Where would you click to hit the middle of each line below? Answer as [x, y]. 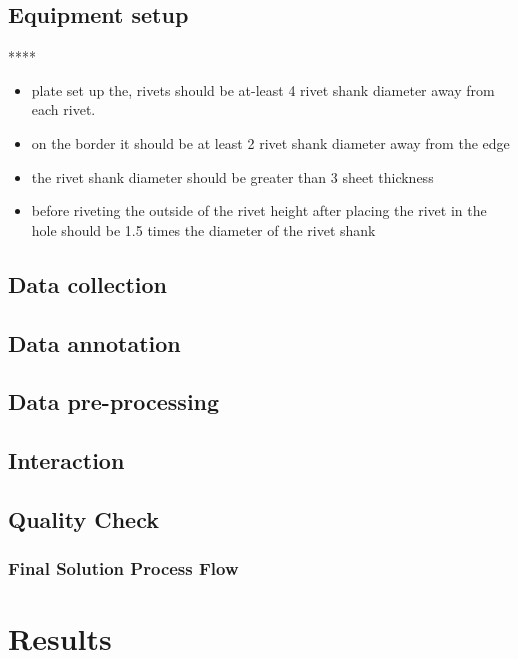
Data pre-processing [114, 401]
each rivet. [63, 109]
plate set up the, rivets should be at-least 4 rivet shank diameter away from [263, 89]
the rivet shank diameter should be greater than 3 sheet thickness [232, 176]
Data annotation [94, 342]
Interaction [66, 460]
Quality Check [83, 518]
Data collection [88, 283]
